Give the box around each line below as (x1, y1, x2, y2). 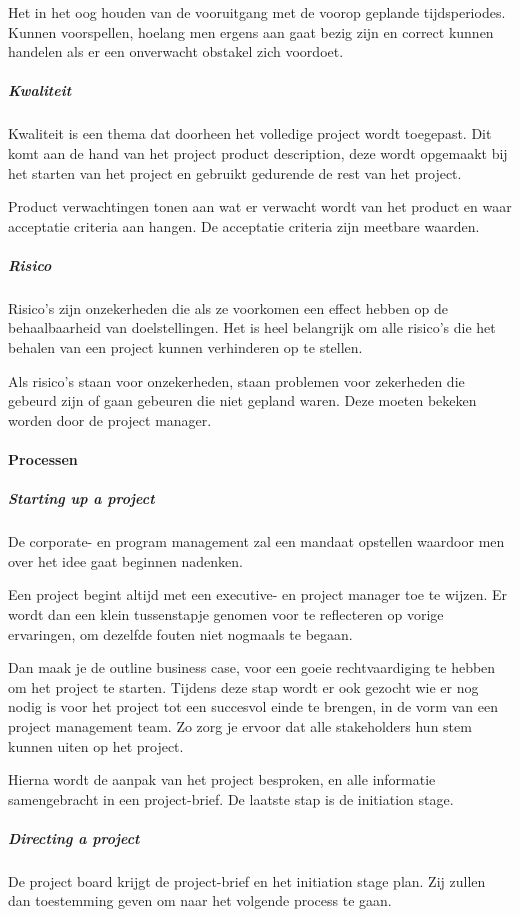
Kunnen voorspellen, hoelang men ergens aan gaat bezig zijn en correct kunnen (8, 21, 494, 42)
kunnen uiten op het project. (8, 735, 184, 756)
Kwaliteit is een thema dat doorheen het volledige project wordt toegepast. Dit (8, 123, 492, 144)
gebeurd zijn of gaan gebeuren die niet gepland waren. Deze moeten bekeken (8, 390, 477, 411)
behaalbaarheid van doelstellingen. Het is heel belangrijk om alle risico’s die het (8, 317, 496, 338)
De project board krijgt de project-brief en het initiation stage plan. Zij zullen (8, 870, 486, 891)
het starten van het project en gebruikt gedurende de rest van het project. (8, 162, 462, 183)
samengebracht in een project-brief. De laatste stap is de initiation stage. (8, 788, 454, 809)
